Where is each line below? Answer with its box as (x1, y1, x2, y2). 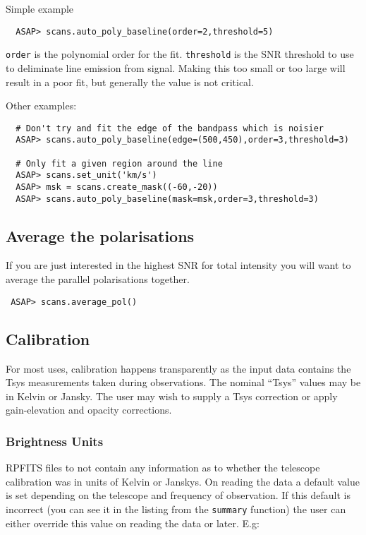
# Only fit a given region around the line (16, 158, 223, 169)
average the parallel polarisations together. (6, 272, 190, 287)
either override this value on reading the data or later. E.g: (6, 515, 260, 530)
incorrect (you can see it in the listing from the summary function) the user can (6, 501, 346, 516)
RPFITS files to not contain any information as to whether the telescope (6, 460, 320, 475)
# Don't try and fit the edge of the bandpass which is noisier (16, 123, 324, 133)
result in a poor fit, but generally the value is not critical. (6, 74, 254, 89)
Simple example (6, 1, 74, 16)
